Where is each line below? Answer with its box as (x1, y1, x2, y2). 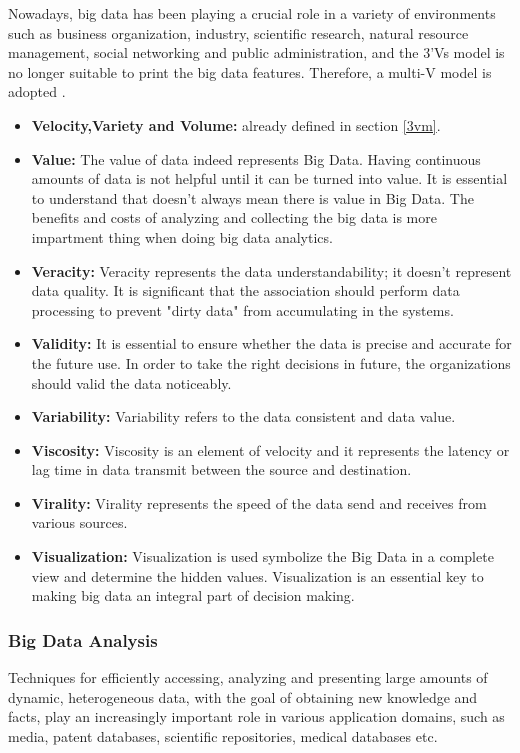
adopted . (8, 81, 66, 102)
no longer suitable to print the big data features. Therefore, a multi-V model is (8, 61, 492, 82)
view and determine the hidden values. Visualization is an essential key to (31, 565, 484, 586)
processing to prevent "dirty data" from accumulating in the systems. (31, 299, 454, 320)
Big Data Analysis (8, 627, 158, 652)
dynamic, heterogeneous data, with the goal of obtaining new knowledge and (8, 686, 478, 707)
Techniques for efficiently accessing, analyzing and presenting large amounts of (8, 667, 488, 688)
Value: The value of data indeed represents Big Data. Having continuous (31, 148, 481, 169)
